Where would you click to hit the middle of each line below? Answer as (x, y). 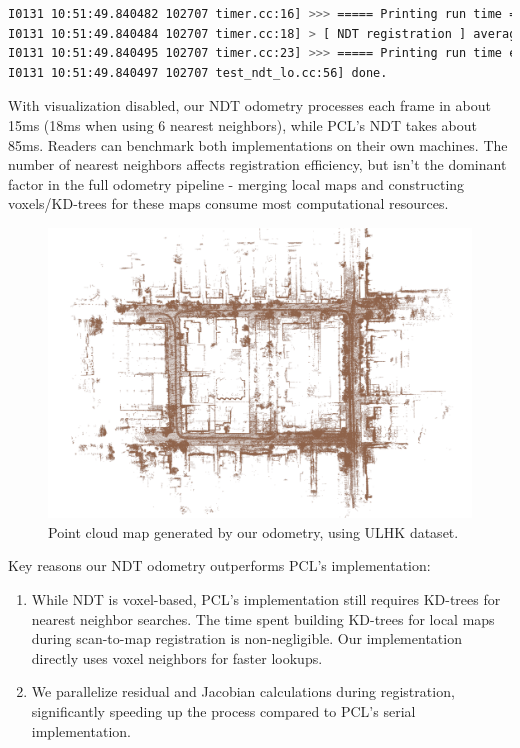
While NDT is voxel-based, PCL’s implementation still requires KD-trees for (266, 598)
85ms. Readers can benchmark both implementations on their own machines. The (258, 144)
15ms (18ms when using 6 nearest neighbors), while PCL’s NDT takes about (242, 124)
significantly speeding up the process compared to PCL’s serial (223, 710)
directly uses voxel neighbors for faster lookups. (177, 657)
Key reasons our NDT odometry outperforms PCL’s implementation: (219, 565)
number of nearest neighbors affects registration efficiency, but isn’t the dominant (257, 164)
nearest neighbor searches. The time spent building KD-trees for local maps (263, 618)
